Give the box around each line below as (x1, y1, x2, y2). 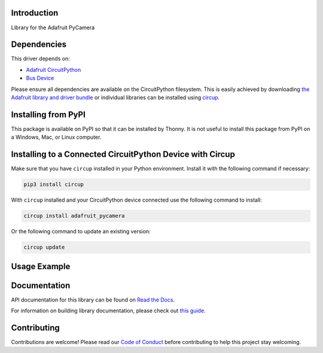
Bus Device (26, 75, 54, 82)
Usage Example (11, 261, 71, 272)
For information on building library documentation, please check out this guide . (11, 307, 206, 314)
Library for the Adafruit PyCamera (11, 24, 95, 31)
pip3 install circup (23, 181, 84, 188)
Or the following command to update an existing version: (11, 228, 151, 235)
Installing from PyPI (11, 109, 86, 120)
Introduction (11, 8, 59, 18)
